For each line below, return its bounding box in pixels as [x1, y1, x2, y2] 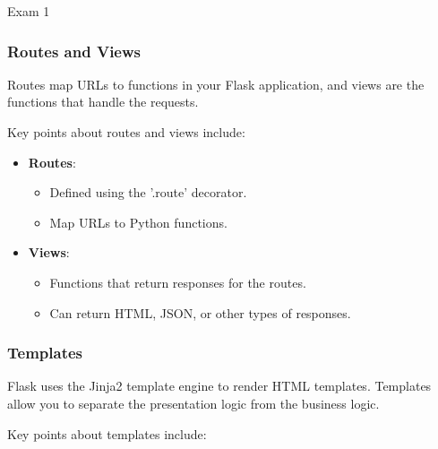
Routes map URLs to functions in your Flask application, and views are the [7, 74, 425, 93]
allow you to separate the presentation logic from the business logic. [7, 393, 380, 412]
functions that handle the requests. [7, 92, 199, 111]
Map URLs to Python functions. [49, 212, 228, 231]
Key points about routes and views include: [7, 123, 245, 141]
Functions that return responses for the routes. [49, 272, 306, 291]
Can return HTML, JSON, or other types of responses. [49, 303, 351, 322]
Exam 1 [7, 2, 50, 20]
